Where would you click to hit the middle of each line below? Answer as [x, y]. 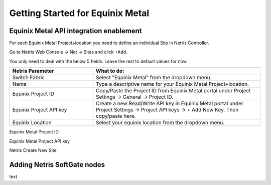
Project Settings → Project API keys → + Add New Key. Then [167, 110]
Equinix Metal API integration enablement [76, 31]
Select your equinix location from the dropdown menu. [160, 123]
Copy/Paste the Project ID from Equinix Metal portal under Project [173, 91]
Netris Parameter [33, 71]
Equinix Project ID [33, 94]
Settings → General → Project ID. [134, 97]
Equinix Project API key [40, 110]
